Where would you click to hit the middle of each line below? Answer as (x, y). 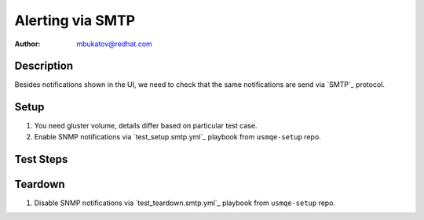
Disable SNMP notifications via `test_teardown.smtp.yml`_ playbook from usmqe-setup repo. (185, 203)
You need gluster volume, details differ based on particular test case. (146, 126)
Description (44, 66)
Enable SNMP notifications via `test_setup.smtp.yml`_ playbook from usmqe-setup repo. (177, 136)
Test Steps (41, 159)
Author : (27, 44)
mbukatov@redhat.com (114, 44)
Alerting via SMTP (75, 20)
